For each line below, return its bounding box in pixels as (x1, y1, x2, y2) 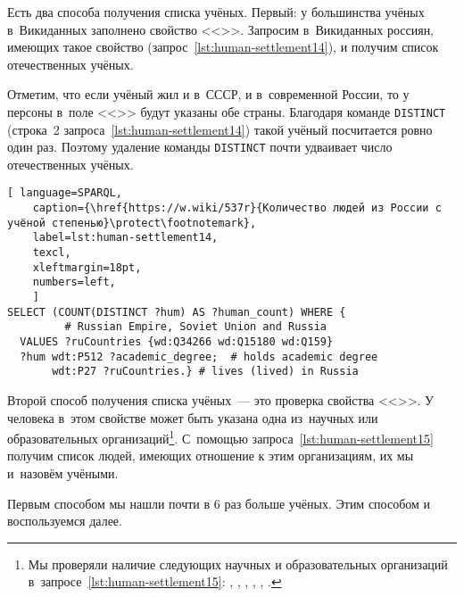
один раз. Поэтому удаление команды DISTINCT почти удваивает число (7, 137, 393, 156)
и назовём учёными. (7, 464, 119, 483)
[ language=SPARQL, (7, 187, 122, 200)
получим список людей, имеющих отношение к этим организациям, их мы (7, 446, 414, 465)
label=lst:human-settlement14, (32, 231, 219, 245)
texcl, (32, 246, 71, 260)
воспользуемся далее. (7, 511, 122, 530)
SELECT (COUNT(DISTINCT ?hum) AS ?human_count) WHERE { (7, 305, 346, 319)
